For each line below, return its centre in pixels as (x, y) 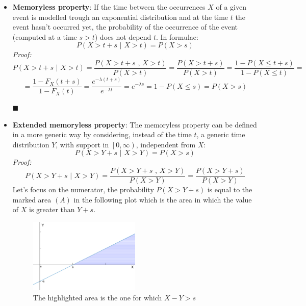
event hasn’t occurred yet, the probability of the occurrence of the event (125, 27)
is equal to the (230, 189)
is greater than (52, 209)
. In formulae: (177, 36)
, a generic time (221, 134)
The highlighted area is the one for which (97, 297)
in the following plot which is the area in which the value (163, 199)
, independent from (166, 144)
